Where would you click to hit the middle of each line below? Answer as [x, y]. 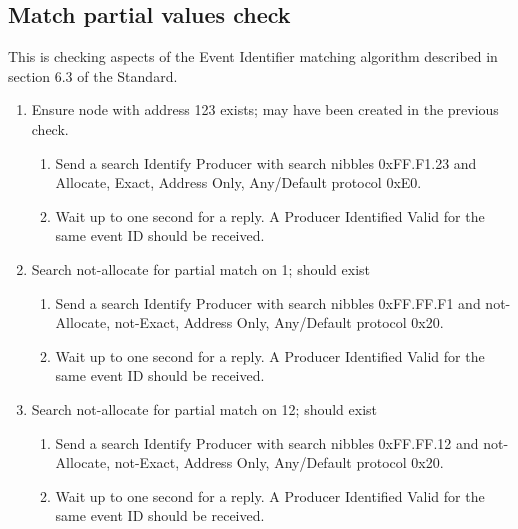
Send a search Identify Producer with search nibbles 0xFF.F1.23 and [266, 162]
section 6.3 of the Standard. [93, 75]
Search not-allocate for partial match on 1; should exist [201, 268]
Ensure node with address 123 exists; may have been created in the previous [265, 109]
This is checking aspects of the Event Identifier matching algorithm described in [253, 56]
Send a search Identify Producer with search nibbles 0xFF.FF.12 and [267, 442]
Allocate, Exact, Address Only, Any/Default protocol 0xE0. [238, 182]
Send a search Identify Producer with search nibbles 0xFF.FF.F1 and [268, 302]
